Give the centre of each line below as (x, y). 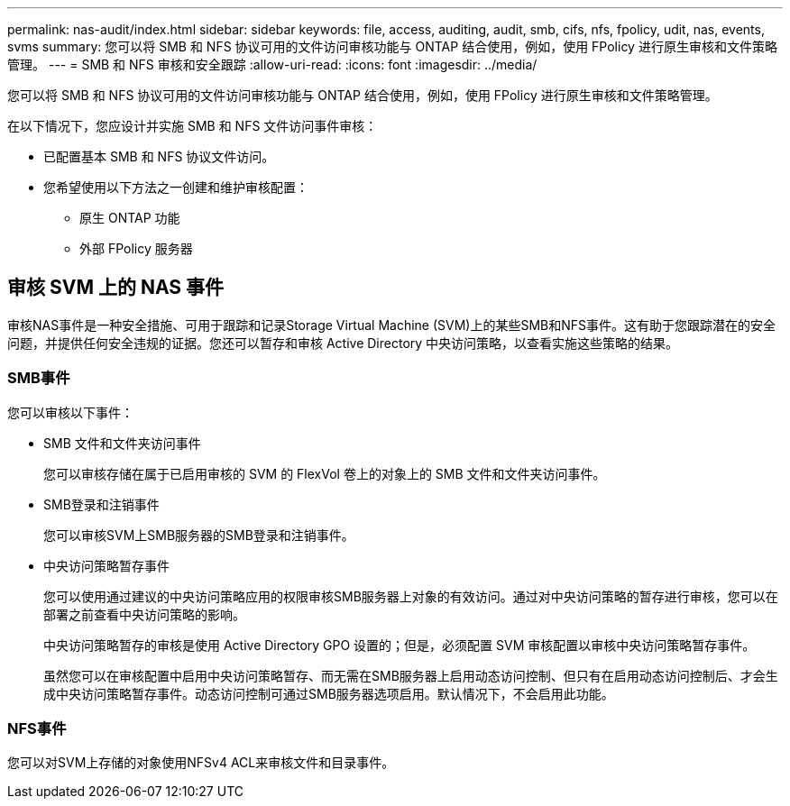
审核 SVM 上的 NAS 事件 (116, 288)
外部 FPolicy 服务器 (136, 248)
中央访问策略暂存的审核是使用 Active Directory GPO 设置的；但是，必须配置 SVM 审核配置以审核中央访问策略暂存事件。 (400, 645)
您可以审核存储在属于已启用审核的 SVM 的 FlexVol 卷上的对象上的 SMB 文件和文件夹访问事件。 (325, 473)
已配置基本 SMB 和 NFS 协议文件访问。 (159, 156)
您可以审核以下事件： (70, 412)
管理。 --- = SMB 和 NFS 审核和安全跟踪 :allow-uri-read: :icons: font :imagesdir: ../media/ (272, 64)
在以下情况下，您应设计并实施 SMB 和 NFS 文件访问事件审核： (193, 126)
